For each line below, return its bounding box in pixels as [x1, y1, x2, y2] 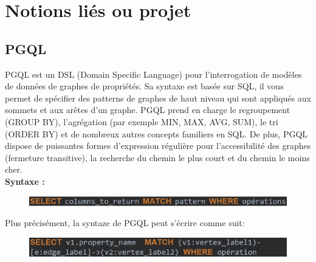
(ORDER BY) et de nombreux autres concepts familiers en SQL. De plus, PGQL [5, 127, 308, 140]
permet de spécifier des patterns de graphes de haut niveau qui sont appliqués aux [5, 91, 311, 104]
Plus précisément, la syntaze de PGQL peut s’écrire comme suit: [5, 216, 245, 229]
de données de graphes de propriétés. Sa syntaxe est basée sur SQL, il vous [5, 80, 284, 92]
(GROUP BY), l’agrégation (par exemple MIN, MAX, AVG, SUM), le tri [5, 115, 278, 128]
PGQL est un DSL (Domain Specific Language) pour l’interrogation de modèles [5, 67, 302, 80]
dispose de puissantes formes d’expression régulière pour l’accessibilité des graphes [5, 139, 311, 152]
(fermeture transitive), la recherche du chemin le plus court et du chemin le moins [5, 151, 310, 164]
